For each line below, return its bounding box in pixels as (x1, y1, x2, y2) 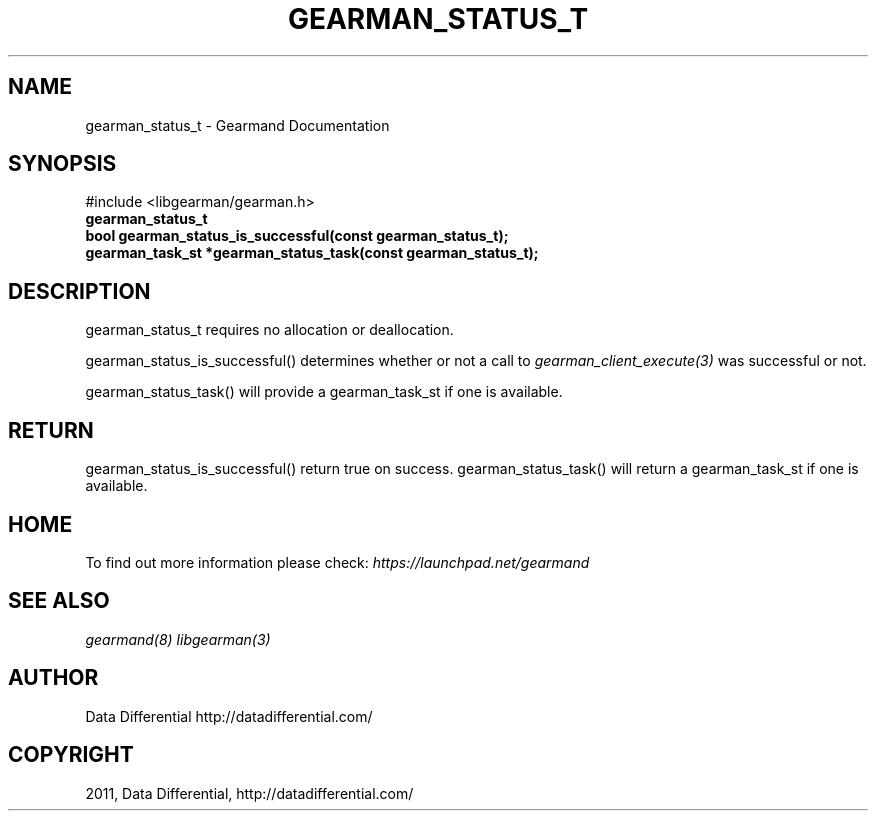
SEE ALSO (8, 588, 110, 614)
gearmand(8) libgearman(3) (85, 630, 271, 648)
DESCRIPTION (8, 278, 151, 304)
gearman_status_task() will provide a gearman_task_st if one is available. (85, 383, 563, 401)
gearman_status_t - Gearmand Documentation (85, 116, 390, 134)
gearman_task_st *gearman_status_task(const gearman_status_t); (85, 244, 539, 262)
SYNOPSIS (8, 151, 117, 177)
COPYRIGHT (8, 742, 134, 768)
